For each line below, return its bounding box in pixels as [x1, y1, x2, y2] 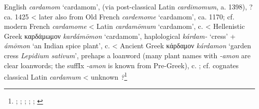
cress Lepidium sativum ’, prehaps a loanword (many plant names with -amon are [4, 50, 251, 60]
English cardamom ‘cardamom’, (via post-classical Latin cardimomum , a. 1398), [4, 1, 247, 11]
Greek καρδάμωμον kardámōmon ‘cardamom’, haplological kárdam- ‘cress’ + [4, 30, 236, 41]
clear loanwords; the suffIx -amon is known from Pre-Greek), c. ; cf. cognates [4, 60, 239, 70]
